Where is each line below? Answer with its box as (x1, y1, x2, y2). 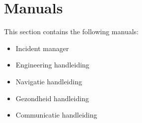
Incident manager (15, 43, 69, 53)
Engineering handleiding (15, 60, 89, 70)
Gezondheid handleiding (15, 93, 89, 103)
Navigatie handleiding (15, 76, 82, 86)
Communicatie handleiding (15, 110, 97, 120)
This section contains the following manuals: (4, 26, 139, 37)
